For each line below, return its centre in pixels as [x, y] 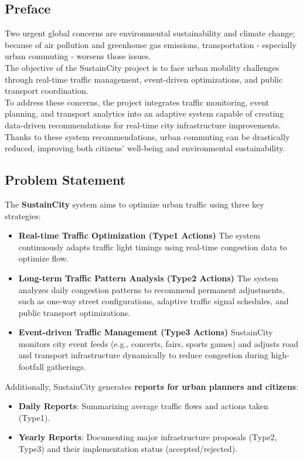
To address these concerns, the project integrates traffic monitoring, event [137, 102]
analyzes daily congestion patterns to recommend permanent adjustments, [151, 289]
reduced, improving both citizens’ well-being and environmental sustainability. [145, 148]
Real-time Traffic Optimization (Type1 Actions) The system [139, 235]
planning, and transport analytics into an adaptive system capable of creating [144, 113]
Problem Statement [65, 180]
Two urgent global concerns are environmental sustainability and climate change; [150, 33]
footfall [31, 367]
